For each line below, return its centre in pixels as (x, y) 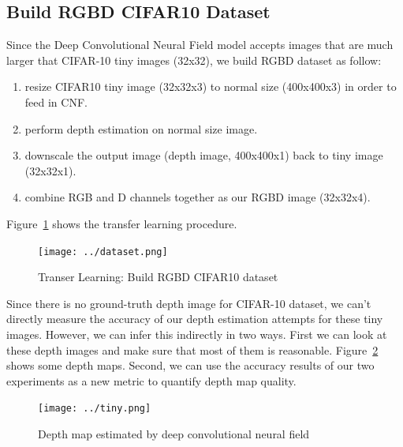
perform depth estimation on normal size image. (141, 128)
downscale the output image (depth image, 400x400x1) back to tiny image (204, 155)
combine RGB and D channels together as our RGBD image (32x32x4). (198, 197)
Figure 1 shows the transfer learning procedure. (122, 223)
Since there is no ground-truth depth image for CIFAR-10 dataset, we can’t (189, 303)
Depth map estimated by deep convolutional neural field (174, 434)
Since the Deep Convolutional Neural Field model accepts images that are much (200, 45)
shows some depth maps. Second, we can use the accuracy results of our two (190, 365)
